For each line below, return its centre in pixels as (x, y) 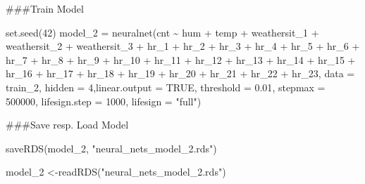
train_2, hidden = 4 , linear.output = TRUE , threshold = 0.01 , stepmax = (166, 87)
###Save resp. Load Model (67, 125)
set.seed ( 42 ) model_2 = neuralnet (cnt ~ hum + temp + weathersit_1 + (162, 32)
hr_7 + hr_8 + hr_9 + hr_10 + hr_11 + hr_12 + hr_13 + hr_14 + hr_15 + (181, 59)
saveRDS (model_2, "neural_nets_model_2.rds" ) (111, 148)
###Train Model (45, 8)
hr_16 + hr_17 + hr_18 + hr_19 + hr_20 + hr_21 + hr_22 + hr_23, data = (180, 73)
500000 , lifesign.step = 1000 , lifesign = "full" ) (104, 101)
